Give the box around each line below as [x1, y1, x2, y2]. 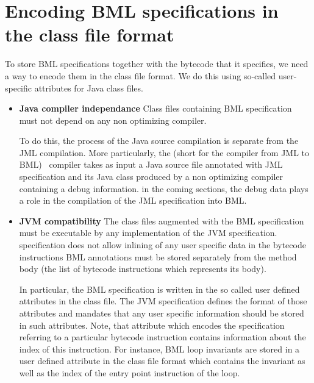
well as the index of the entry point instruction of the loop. [19, 366, 240, 379]
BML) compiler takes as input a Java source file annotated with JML [19, 158, 283, 171]
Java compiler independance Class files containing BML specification [19, 102, 292, 115]
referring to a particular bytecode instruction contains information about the [19, 331, 306, 343]
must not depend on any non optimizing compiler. [19, 113, 207, 126]
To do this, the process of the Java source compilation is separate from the [19, 134, 299, 147]
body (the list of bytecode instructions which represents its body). [19, 262, 266, 275]
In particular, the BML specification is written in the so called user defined [19, 282, 300, 295]
